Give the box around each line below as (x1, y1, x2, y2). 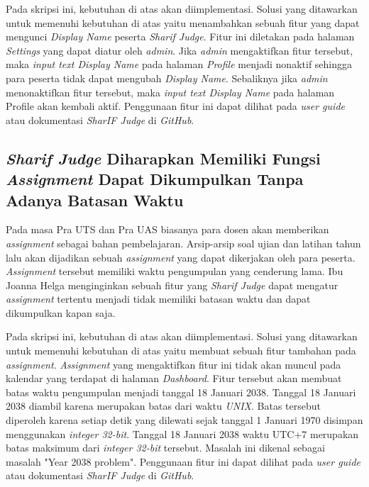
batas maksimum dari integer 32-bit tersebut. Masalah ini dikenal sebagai (6, 440, 325, 455)
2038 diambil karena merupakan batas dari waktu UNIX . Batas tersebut (6, 398, 321, 413)
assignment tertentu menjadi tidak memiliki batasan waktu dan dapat (6, 291, 311, 306)
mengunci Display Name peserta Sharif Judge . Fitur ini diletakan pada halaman (6, 29, 355, 44)
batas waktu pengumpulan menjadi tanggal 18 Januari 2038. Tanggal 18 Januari (6, 384, 356, 399)
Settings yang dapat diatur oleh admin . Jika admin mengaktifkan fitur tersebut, (6, 43, 353, 57)
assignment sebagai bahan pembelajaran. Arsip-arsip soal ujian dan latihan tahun (6, 235, 361, 250)
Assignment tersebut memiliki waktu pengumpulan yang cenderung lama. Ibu (6, 264, 343, 279)
